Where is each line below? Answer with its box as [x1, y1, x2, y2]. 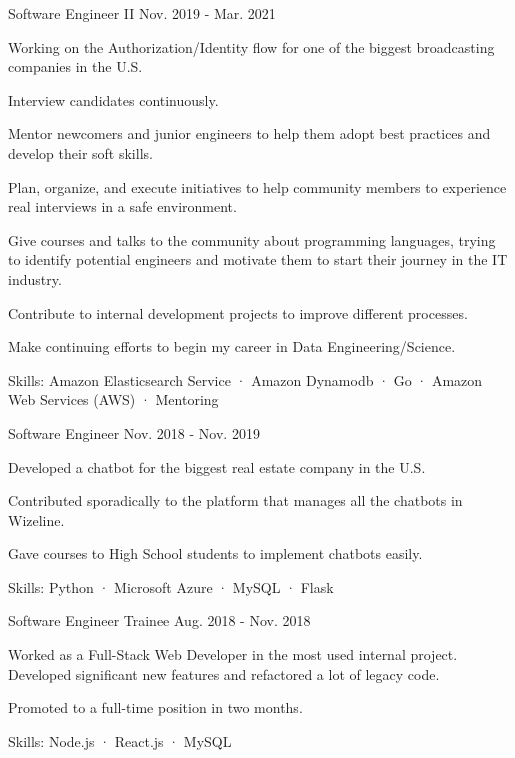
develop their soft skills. [8, 142, 153, 163]
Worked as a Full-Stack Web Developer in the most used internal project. [8, 644, 458, 665]
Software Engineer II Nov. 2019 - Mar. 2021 [8, 3, 276, 23]
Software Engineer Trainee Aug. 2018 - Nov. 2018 [8, 610, 311, 631]
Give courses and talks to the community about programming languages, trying [8, 229, 496, 250]
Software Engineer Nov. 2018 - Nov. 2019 [8, 422, 260, 443]
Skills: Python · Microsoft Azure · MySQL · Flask [8, 576, 334, 597]
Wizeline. [8, 509, 65, 530]
